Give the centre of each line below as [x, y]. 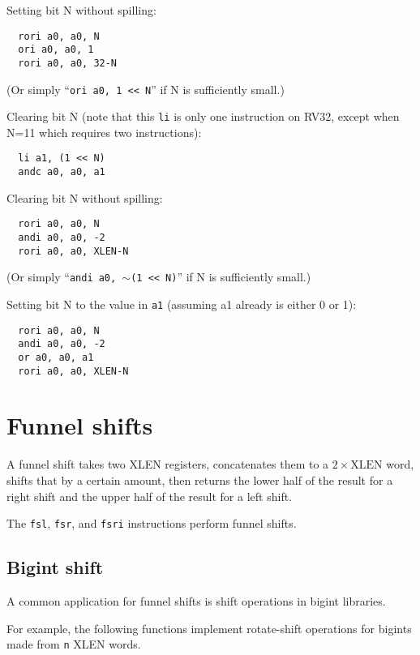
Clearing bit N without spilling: [85, 197]
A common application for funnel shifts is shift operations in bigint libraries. [196, 601]
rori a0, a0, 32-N [68, 63]
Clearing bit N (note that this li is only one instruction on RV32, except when [203, 116]
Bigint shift [55, 567]
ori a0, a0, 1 [56, 50]
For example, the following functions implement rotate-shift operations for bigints [209, 628]
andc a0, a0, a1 [62, 172]
